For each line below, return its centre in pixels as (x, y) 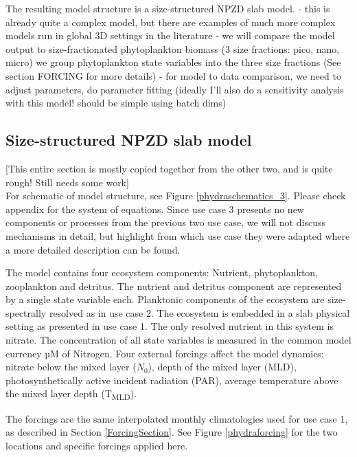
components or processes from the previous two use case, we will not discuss (165, 222)
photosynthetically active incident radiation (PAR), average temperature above (172, 380)
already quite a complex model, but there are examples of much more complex (171, 22)
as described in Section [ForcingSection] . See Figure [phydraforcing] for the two (172, 432)
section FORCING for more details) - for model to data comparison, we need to (173, 75)
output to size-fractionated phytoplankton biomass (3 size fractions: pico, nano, (173, 48)
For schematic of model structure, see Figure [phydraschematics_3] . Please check (176, 196)
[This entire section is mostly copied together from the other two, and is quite (169, 168)
